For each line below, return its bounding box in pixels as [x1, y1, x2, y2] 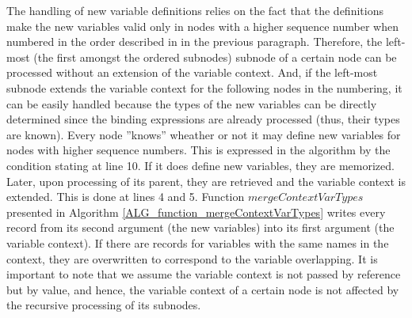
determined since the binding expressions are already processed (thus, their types [6, 111, 400, 127]
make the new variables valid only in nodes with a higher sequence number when [6, 17, 399, 34]
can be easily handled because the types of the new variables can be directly [6, 95, 377, 112]
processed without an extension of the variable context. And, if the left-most [6, 64, 378, 81]
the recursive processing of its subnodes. [6, 297, 201, 313]
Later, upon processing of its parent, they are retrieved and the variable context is [6, 172, 406, 189]
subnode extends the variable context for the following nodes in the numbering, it [6, 79, 402, 96]
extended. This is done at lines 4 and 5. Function [6, 188, 245, 205]
